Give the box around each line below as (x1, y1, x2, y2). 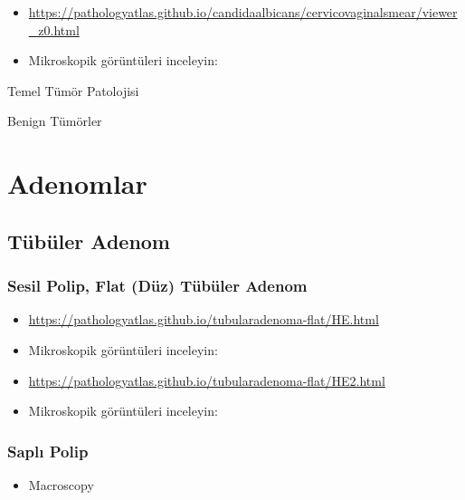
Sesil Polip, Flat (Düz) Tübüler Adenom (7, 274, 308, 297)
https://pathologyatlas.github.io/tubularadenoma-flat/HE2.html (28, 370, 385, 389)
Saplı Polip (7, 439, 89, 462)
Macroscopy (28, 475, 94, 494)
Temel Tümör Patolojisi (7, 81, 139, 100)
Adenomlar (7, 165, 147, 202)
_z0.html (28, 20, 80, 39)
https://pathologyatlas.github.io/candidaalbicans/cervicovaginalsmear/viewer (28, 3, 458, 21)
